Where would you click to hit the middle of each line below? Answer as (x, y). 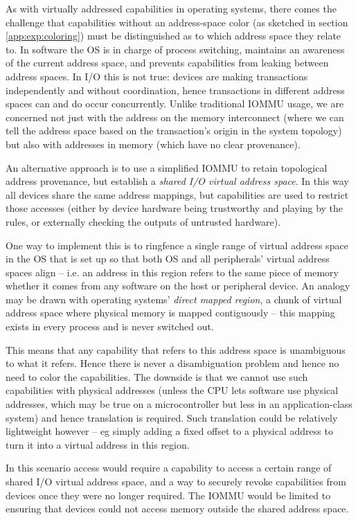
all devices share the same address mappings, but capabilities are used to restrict (177, 194)
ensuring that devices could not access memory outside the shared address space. (177, 509)
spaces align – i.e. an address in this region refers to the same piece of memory (172, 272)
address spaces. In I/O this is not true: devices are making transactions (157, 76)
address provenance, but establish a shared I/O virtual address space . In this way (177, 181)
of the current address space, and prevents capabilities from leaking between (167, 63)
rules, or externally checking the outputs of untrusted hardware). (143, 221)
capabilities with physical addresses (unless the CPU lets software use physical (172, 390)
